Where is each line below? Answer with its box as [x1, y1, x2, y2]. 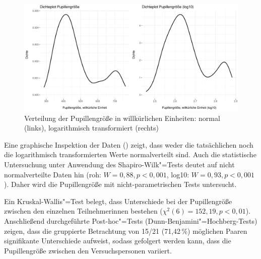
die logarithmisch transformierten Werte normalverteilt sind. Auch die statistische [4, 149, 256, 160]
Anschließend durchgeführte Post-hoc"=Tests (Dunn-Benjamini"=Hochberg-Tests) [4, 215, 257, 226]
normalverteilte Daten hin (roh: [4, 169, 101, 179]
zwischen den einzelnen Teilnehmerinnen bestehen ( [4, 206, 163, 216]
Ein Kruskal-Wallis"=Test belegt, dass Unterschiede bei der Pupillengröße [4, 196, 232, 206]
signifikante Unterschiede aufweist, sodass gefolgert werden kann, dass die [4, 235, 231, 246]
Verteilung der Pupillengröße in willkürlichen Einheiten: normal [24, 112, 220, 123]
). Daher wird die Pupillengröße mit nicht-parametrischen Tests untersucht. [4, 179, 237, 189]
